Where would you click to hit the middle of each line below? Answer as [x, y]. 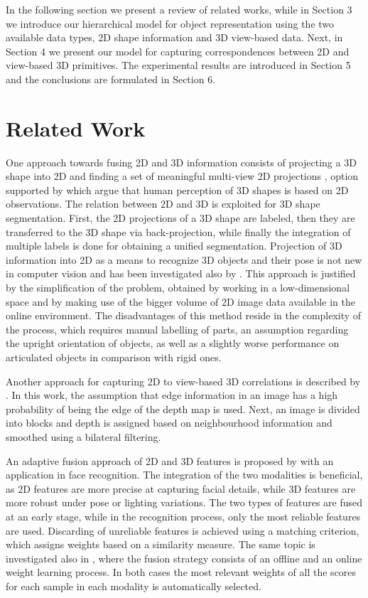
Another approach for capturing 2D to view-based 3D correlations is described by [183, 381]
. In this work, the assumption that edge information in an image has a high [172, 395]
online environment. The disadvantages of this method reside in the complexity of [184, 315]
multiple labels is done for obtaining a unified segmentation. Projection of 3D [174, 246]
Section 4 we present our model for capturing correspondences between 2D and [178, 51]
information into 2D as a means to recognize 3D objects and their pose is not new [184, 259]
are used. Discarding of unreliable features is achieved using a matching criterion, [183, 530]
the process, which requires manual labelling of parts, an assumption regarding [177, 329]
